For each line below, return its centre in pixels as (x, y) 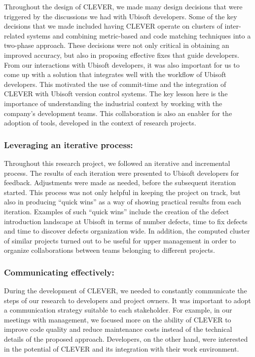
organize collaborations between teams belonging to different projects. (109, 250)
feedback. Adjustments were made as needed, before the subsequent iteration (120, 182)
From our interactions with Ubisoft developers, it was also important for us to (122, 64)
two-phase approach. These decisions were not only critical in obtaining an (117, 45)
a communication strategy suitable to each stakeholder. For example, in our (118, 310)
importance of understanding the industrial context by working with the (113, 103)
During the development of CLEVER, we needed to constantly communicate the (126, 291)
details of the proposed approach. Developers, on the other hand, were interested (126, 339)
